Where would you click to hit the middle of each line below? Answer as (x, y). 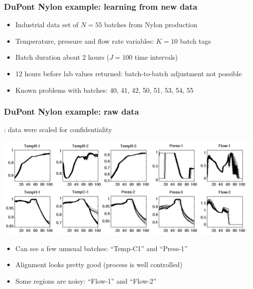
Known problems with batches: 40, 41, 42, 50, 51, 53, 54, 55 (104, 90)
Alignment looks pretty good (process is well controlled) (99, 264)
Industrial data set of (47, 25)
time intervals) (156, 57)
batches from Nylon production (151, 25)
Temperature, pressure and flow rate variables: (85, 41)
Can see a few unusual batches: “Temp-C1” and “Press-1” (101, 248)
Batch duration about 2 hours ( (62, 57)
